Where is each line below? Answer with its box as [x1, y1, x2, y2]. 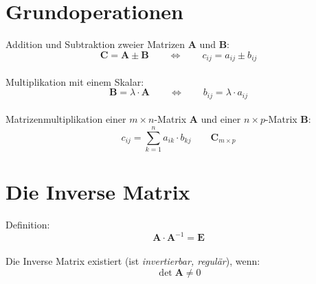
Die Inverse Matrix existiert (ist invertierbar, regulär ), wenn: [5, 253, 260, 268]
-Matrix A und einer [154, 112, 241, 126]
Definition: [5, 217, 50, 232]
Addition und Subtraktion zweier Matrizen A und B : [5, 37, 229, 51]
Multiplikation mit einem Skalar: [5, 74, 144, 88]
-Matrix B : [264, 112, 311, 126]
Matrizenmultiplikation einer [5, 112, 126, 126]
